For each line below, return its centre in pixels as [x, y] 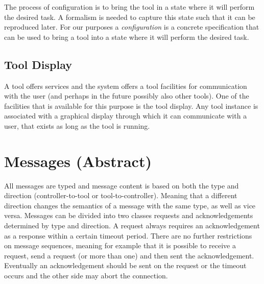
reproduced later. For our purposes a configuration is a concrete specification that [132, 27]
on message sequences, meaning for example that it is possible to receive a [120, 245]
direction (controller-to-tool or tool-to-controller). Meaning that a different [121, 195]
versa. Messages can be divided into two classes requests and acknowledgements [129, 215]
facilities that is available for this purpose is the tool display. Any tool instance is [131, 105]
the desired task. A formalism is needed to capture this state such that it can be [130, 17]
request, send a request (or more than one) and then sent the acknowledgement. [129, 255]
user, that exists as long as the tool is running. [77, 125]
